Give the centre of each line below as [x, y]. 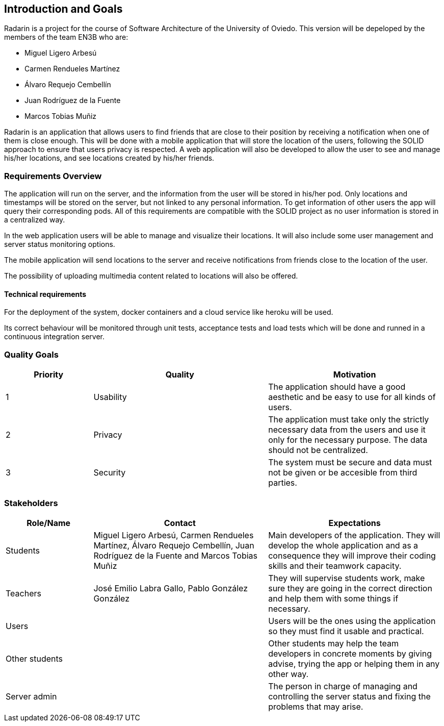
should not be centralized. [318, 450]
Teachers [23, 593]
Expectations [355, 523]
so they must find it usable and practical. [346, 631]
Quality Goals [31, 354]
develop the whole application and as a [343, 545]
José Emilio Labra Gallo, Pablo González [171, 588]
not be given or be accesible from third [343, 473]
